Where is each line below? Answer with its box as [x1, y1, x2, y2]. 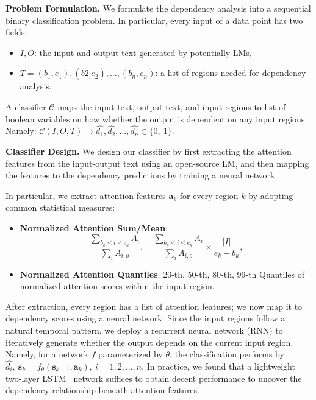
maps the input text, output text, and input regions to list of [57, 100, 286, 113]
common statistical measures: [5, 201, 115, 214]
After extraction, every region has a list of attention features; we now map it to [5, 300, 303, 312]
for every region [179, 189, 239, 202]
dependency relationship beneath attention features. [5, 384, 199, 396]
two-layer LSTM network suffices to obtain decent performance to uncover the [5, 371, 302, 384]
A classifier [5, 100, 46, 113]
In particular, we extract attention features [5, 189, 166, 202]
